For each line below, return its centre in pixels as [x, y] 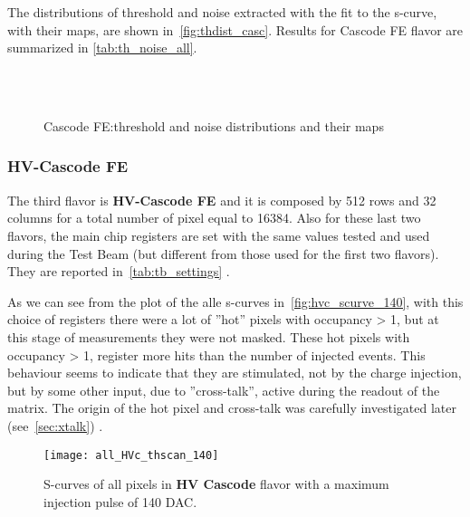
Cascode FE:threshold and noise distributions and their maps [214, 125]
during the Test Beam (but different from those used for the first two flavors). [223, 253]
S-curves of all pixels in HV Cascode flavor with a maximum [216, 484]
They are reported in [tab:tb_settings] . [119, 271]
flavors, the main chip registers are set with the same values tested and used [219, 235]
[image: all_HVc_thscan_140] [131, 455]
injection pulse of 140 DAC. [120, 501]
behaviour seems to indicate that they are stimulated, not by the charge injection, [235, 373]
